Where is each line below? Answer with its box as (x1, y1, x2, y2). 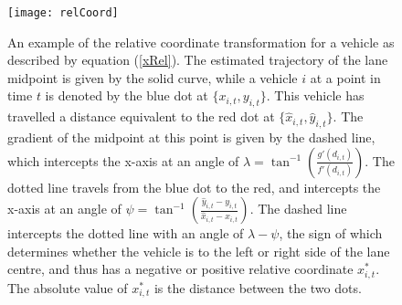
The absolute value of (7, 278, 128, 297)
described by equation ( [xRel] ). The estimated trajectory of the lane (7, 50, 388, 69)
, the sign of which (279, 224, 383, 243)
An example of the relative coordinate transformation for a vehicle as (7, 32, 395, 51)
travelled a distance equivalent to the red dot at (7, 107, 275, 126)
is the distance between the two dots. (153, 278, 362, 297)
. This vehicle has (266, 86, 365, 105)
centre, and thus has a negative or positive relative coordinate (7, 259, 354, 279)
